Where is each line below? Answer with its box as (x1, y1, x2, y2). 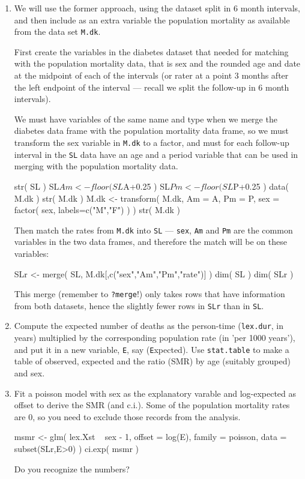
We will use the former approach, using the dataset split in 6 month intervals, (14, 2, 300, 14)
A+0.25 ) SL (123, 179, 170, 192)
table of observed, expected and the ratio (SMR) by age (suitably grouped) (14, 355, 291, 367)
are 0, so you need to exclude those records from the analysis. (14, 410, 241, 423)
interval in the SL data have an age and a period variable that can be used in (14, 148, 298, 160)
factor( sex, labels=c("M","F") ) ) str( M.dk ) (14, 203, 180, 216)
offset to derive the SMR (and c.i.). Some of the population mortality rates (14, 399, 290, 411)
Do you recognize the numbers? (14, 462, 130, 475)
